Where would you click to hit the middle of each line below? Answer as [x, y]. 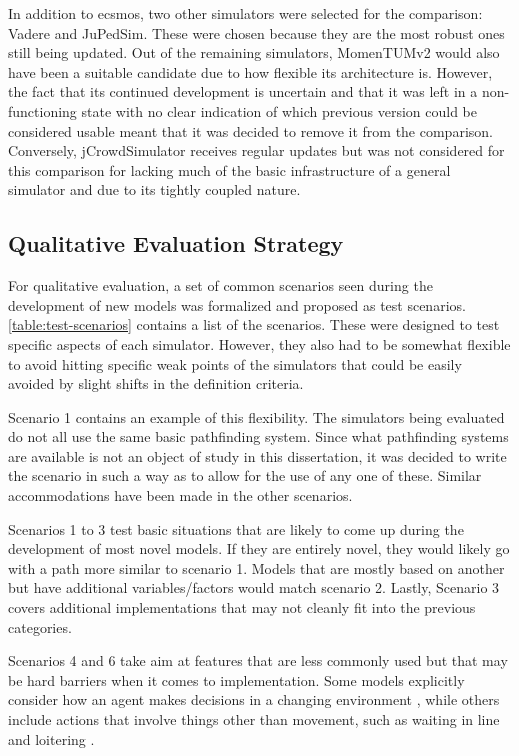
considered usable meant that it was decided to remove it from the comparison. [250, 130]
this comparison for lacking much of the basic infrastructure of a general [229, 169]
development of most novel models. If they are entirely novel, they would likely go [259, 548]
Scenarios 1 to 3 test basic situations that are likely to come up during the [236, 528]
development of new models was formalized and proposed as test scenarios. [237, 304]
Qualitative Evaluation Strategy [176, 243]
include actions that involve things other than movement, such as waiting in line [254, 719]
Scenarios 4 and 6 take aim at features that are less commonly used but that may [258, 660]
